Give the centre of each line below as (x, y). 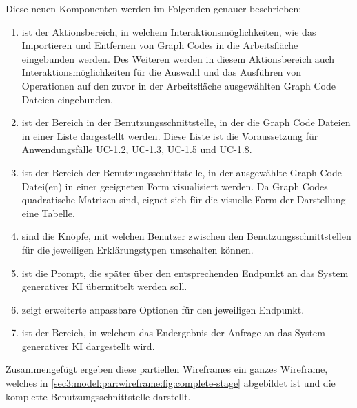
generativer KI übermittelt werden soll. (104, 286)
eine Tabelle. (48, 213)
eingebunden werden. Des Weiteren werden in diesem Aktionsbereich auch (178, 58)
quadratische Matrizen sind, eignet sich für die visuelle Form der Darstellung (184, 200)
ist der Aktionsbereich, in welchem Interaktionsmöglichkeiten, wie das (169, 31)
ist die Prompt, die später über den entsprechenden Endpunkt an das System (185, 273)
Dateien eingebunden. (67, 99)
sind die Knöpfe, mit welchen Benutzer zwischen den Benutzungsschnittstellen (186, 236)
